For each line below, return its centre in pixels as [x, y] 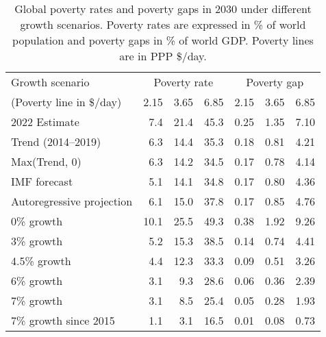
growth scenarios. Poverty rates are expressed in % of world [163, 24]
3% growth [37, 241]
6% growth [37, 280]
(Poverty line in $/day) [66, 102]
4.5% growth [41, 261]
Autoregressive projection [72, 201]
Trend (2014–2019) [56, 141]
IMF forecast [42, 181]
